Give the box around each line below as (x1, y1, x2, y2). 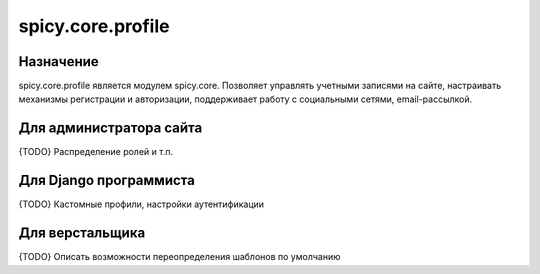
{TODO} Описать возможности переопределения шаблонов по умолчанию (18, 251, 341, 263)
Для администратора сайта (18, 120, 203, 137)
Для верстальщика (18, 225, 146, 242)
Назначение (18, 53, 99, 70)
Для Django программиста (18, 172, 195, 189)
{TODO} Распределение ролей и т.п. (18, 146, 174, 158)
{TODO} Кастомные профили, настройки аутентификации (18, 198, 265, 210)
